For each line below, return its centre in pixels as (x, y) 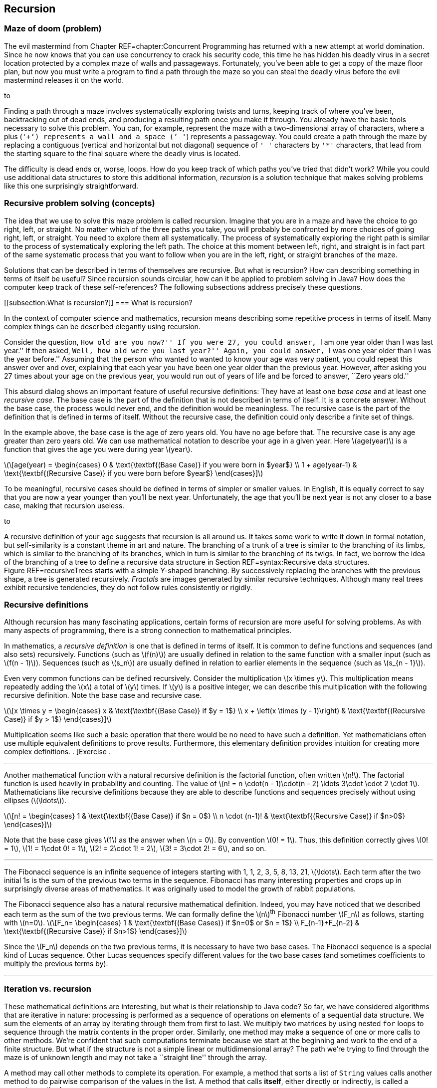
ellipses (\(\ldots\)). (35, 801)
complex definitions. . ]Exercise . (57, 752)
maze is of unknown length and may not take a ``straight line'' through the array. (135, 1057)
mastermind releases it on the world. (64, 80)
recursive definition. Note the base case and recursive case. (103, 695)
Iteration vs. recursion (48, 989)
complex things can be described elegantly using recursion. (102, 326)
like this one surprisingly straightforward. (71, 186)
